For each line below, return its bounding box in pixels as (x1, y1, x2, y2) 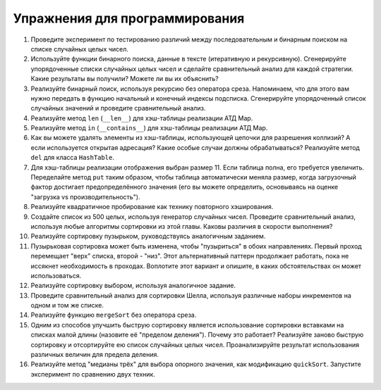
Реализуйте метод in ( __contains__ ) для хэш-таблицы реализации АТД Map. (30, 124, 268, 132)
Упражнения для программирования (13, 11, 245, 26)
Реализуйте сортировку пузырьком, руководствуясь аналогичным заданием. (30, 232, 266, 241)
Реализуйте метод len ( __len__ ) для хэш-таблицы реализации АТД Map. (30, 113, 253, 122)
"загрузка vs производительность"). (30, 192, 140, 201)
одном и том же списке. (30, 301, 104, 310)
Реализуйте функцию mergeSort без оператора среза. (30, 310, 197, 320)
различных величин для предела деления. (30, 351, 159, 359)
